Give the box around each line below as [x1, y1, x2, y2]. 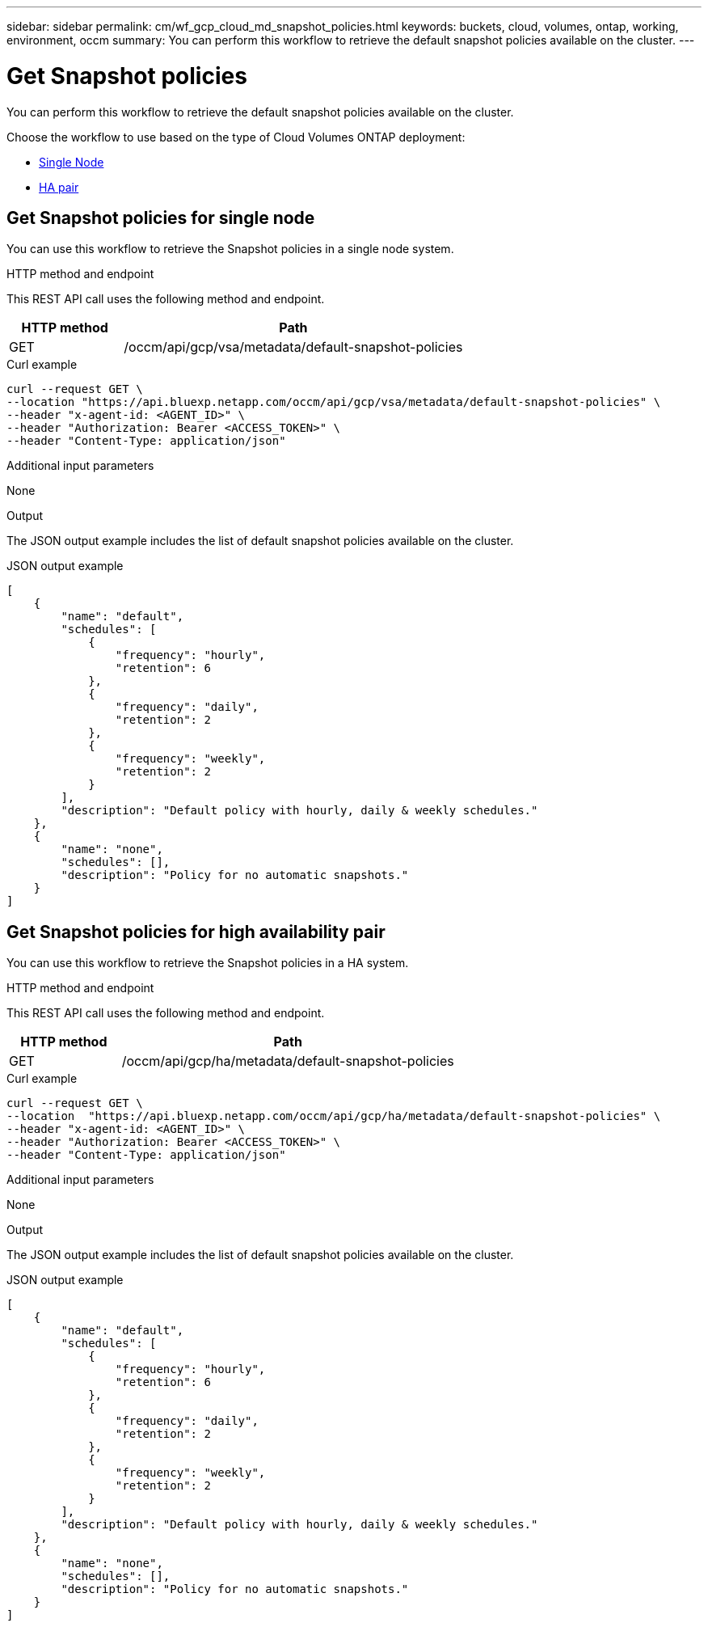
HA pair [39, 180, 79, 194]
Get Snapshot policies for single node [6, 207, 315, 228]
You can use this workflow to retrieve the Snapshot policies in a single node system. [6, 242, 454, 256]
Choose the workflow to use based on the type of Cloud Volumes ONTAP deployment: [6, 129, 466, 144]
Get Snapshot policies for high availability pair [6, 921, 386, 942]
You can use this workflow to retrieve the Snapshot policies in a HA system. [6, 956, 409, 970]
